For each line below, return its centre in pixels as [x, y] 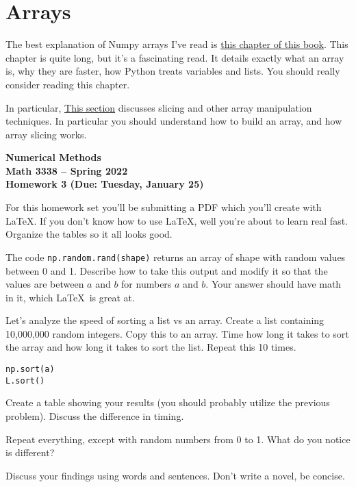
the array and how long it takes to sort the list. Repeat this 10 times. [151, 347]
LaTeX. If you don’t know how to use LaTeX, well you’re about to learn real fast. [177, 220]
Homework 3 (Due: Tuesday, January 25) [105, 184]
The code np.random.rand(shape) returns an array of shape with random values [176, 257]
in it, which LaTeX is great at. [70, 297]
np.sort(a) [30, 370]
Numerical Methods [53, 157]
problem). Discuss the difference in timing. [95, 415]
